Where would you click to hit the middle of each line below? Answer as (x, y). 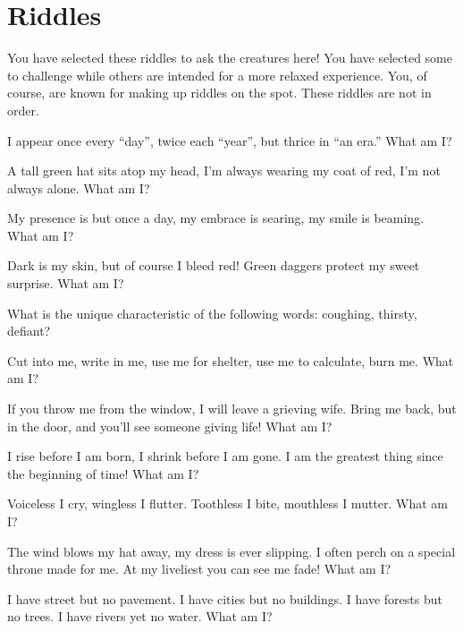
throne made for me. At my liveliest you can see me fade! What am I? (199, 569)
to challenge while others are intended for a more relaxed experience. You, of (217, 75)
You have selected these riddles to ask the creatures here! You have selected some (230, 58)
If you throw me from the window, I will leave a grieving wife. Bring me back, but (232, 409)
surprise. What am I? (66, 283)
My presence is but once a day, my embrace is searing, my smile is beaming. (216, 218)
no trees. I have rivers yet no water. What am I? (140, 616)
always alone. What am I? (79, 188)
